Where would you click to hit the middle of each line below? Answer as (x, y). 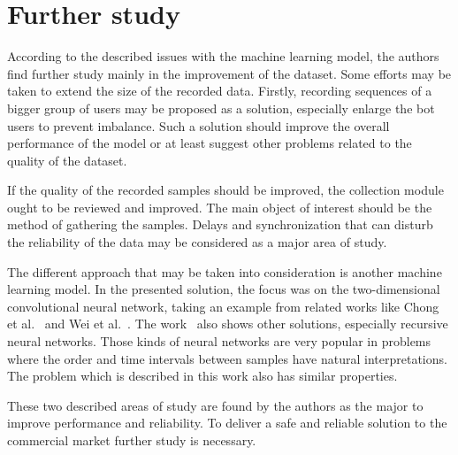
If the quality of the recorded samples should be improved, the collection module (225, 190)
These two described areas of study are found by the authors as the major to (215, 405)
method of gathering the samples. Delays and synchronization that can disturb (220, 224)
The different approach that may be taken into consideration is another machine (225, 271)
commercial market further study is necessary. (132, 440)
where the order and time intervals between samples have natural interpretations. (227, 358)
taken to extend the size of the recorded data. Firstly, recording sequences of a (220, 91)
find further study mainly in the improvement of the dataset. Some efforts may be (229, 73)
